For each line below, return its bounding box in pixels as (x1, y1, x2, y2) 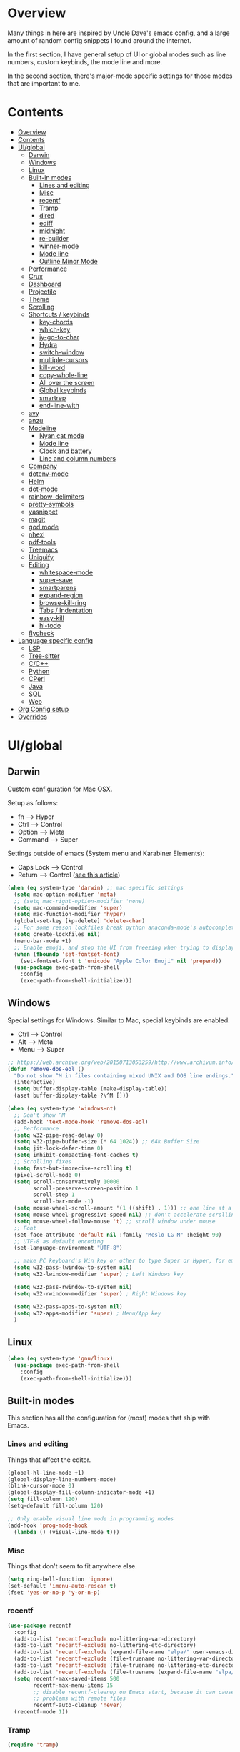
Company (28, 462, 57, 470)
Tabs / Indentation (39, 606, 93, 614)
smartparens (39, 583, 77, 592)
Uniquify (28, 552, 54, 562)
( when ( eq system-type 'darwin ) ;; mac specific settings (7, 884, 184, 891)
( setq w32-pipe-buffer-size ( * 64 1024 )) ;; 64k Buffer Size (14, 1138, 200, 1145)
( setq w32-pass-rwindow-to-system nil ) (14, 1283, 133, 1290)
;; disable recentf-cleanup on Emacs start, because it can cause (33, 1688, 235, 1696)
